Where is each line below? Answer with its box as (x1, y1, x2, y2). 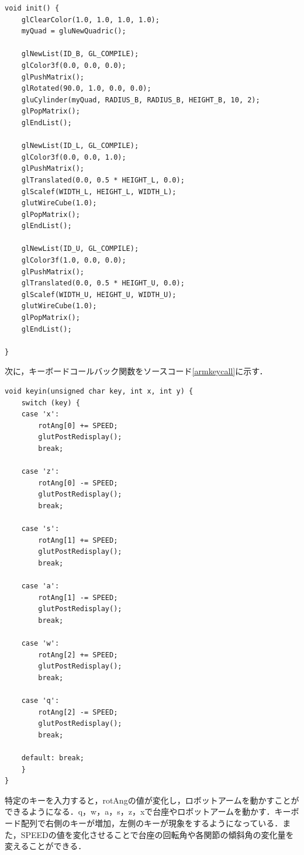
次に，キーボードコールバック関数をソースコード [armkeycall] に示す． (5, 365, 268, 377)
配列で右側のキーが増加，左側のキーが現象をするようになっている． (20, 816, 283, 829)
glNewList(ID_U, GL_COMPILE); (21, 244, 139, 253)
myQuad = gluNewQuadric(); (21, 27, 126, 36)
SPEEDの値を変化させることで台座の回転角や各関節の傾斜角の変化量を (20, 828, 294, 840)
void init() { (5, 4, 60, 12)
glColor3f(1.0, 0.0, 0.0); (21, 256, 126, 265)
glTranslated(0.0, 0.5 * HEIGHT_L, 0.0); (21, 175, 185, 184)
